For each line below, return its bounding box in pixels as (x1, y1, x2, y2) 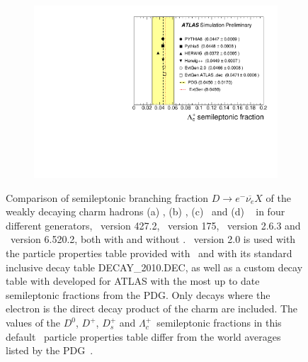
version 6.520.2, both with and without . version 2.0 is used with (10, 232, 296, 247)
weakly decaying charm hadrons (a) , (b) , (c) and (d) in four (6, 204, 285, 219)
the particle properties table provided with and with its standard (6, 246, 292, 261)
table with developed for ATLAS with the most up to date (6, 273, 260, 288)
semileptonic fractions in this (156, 315, 282, 330)
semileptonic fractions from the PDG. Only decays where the (6, 287, 270, 302)
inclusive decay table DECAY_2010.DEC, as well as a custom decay (6, 259, 303, 274)
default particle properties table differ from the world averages (6, 329, 281, 344)
